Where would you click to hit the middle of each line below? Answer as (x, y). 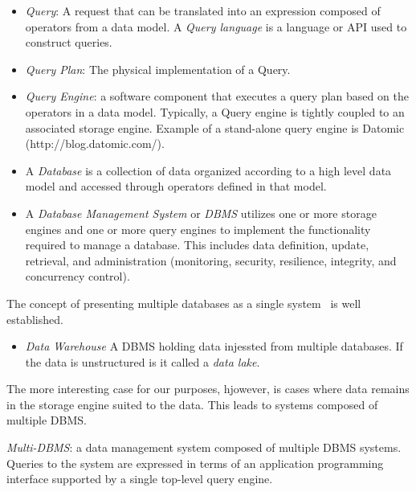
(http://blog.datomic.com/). (95, 143)
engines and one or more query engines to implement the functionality (198, 229)
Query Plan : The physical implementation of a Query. (158, 69)
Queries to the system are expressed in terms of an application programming (195, 463)
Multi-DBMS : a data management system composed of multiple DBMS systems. (204, 447)
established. (35, 319)
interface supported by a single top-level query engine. (140, 479)
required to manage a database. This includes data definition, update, (197, 245)
